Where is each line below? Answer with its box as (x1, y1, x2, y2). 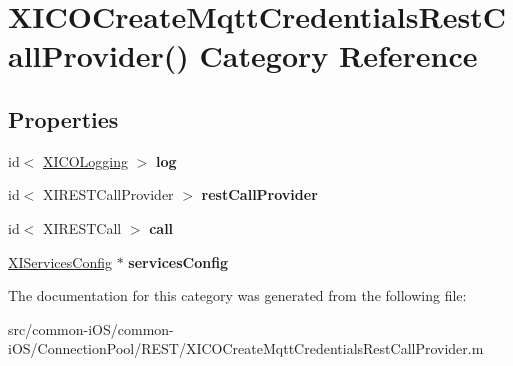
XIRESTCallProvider (43, 184, 174, 205)
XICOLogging (43, 150, 128, 171)
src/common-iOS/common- (8, 318, 174, 339)
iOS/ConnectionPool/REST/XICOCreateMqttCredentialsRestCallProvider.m (8, 338, 484, 359)
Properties (8, 103, 119, 134)
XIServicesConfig (8, 251, 112, 272)
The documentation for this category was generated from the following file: (8, 285, 467, 306)
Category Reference (199, 35, 478, 76)
